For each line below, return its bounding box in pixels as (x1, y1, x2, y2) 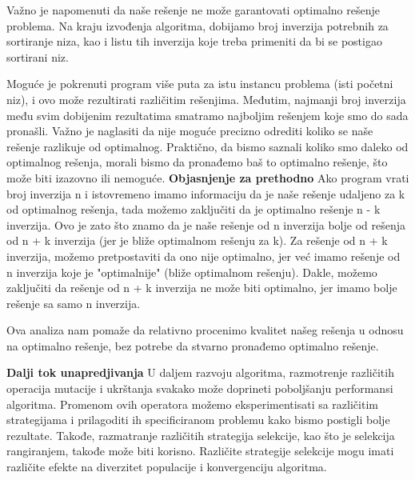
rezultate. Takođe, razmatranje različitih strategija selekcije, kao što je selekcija (6, 426, 395, 443)
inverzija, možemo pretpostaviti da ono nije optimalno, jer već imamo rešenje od (6, 247, 401, 264)
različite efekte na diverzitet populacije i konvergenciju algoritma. (6, 458, 327, 475)
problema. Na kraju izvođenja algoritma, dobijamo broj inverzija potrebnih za (6, 17, 389, 34)
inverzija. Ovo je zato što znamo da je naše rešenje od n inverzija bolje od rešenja (6, 216, 405, 233)
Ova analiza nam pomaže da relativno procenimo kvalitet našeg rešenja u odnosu (6, 322, 404, 338)
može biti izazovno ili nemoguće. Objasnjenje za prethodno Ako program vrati (6, 169, 409, 186)
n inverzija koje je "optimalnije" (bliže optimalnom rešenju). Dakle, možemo (6, 263, 377, 280)
